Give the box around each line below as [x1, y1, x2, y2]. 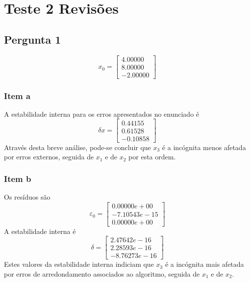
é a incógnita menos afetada [162, 142, 246, 152]
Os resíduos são [4, 191, 50, 202]
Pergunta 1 [4, 31, 61, 47]
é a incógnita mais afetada [165, 259, 244, 269]
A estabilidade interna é [4, 226, 76, 236]
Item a [4, 89, 31, 102]
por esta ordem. [128, 152, 176, 162]
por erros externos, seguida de [4, 152, 94, 162]
